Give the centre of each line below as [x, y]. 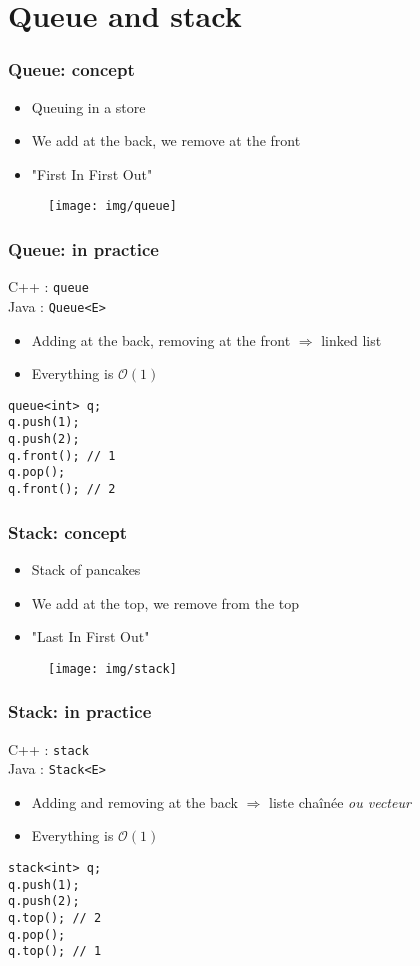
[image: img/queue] [112, 206]
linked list [351, 339]
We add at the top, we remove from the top [165, 602]
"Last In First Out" [90, 636]
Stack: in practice [80, 711]
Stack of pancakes [86, 568]
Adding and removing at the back [134, 801]
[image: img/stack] [112, 668]
